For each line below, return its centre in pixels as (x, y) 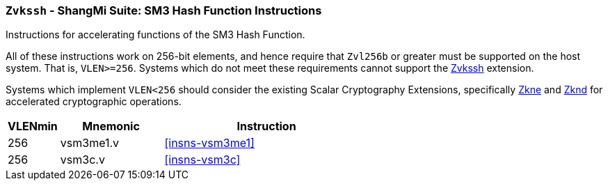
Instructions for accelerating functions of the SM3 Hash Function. (155, 35)
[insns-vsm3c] (202, 160)
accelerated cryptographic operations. (94, 102)
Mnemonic (111, 126)
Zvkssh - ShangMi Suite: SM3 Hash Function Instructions (164, 10)
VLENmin (33, 126)
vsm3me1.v (90, 143)
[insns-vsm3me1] (209, 143)
